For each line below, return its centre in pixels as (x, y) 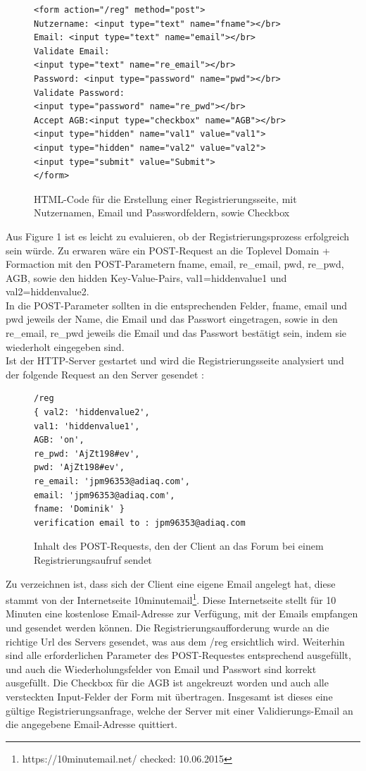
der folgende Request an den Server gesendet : (105, 374)
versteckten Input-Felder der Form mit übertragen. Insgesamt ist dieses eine (169, 696)
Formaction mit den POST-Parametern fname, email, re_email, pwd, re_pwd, (175, 264)
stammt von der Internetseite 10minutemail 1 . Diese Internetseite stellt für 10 (171, 599)
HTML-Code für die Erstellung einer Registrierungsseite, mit (165, 198)
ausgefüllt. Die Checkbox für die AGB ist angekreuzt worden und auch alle (167, 683)
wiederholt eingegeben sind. (65, 346)
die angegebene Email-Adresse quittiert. (91, 724)
